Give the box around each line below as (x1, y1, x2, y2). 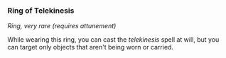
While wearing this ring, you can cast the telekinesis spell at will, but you (7, 35, 220, 44)
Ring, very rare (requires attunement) (7, 22, 117, 30)
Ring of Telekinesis (7, 6, 75, 16)
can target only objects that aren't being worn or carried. (7, 43, 174, 52)
